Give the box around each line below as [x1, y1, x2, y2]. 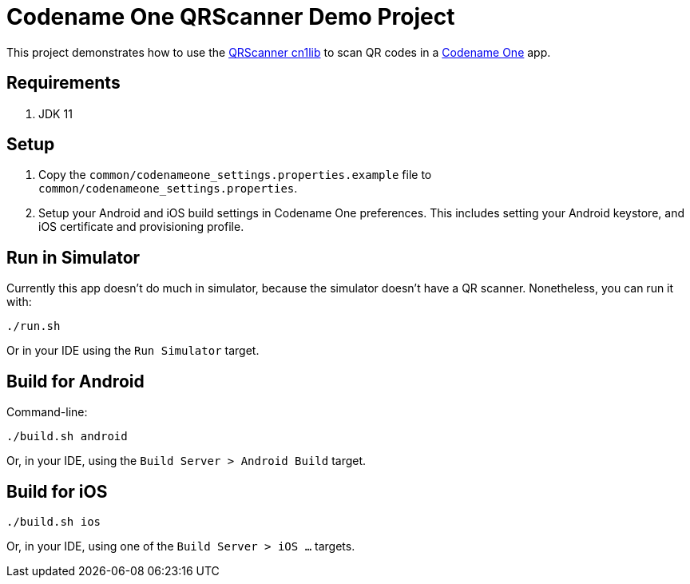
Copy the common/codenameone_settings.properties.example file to [38, 168, 432, 182]
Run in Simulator [6, 247, 141, 268]
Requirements [6, 73, 121, 93]
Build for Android [6, 371, 145, 391]
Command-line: [6, 405, 88, 419]
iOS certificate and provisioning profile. [38, 220, 244, 234]
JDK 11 [38, 106, 73, 121]
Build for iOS [6, 481, 108, 502]
